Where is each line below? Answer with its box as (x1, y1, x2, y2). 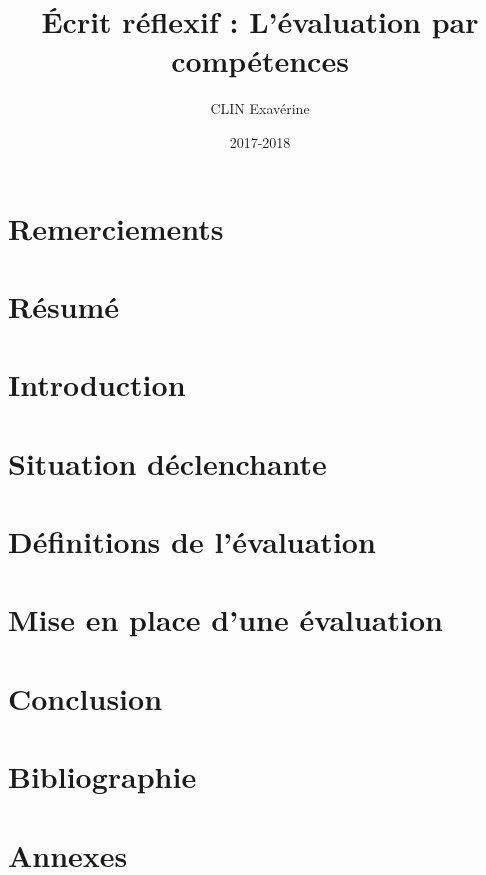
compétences (171, 40, 349, 81)
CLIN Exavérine (210, 98, 310, 119)
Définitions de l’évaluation (8, 521, 376, 561)
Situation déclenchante (8, 442, 327, 483)
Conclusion (8, 677, 163, 718)
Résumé (8, 285, 120, 326)
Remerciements (8, 207, 224, 248)
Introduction (8, 364, 186, 405)
